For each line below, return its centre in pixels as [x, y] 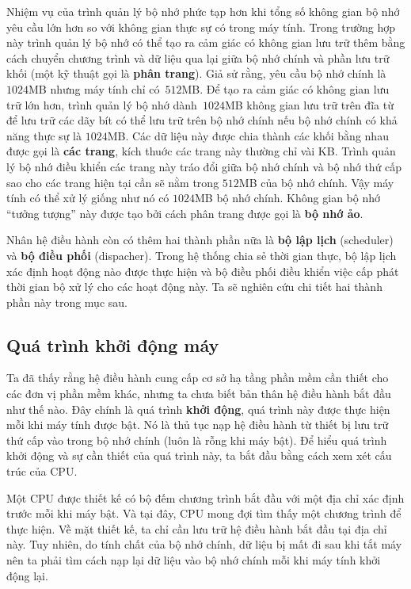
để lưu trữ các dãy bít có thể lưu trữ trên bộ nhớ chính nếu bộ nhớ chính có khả [202, 120]
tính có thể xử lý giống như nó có [88, 198]
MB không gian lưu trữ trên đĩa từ [309, 104]
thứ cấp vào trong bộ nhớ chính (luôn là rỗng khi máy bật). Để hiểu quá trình [197, 440]
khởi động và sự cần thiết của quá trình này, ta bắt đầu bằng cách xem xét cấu [199, 455]
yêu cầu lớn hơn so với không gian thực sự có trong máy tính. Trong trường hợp [201, 27]
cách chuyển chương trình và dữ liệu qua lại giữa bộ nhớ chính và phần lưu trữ [198, 57]
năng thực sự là [44, 135]
